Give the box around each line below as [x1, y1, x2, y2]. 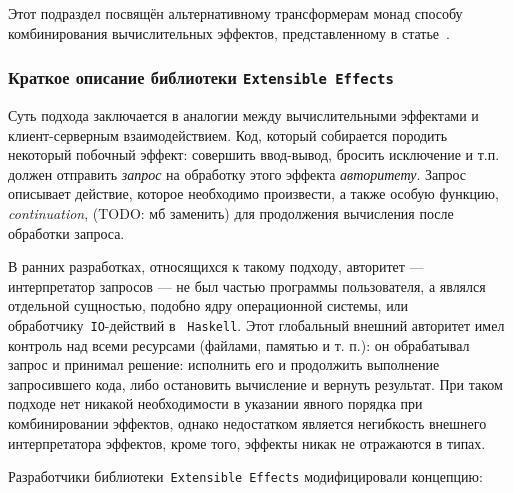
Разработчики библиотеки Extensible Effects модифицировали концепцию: [8, 466, 483, 487]
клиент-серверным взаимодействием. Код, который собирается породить [8, 124, 448, 145]
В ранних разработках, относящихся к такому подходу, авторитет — [8, 256, 424, 277]
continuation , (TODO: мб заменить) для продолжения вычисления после [8, 202, 454, 223]
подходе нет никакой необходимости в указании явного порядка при [8, 393, 423, 414]
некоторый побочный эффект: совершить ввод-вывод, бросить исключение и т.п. [8, 144, 500, 165]
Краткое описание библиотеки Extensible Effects [8, 65, 394, 90]
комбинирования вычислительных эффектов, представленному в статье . [8, 22, 450, 43]
